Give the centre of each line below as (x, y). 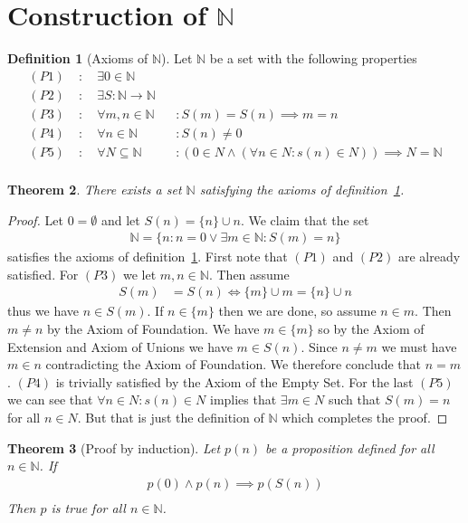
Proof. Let (35, 219)
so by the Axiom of (371, 328)
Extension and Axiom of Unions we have (120, 346)
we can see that (50, 399)
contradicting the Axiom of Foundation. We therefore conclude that (233, 364)
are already (429, 257)
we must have (419, 346)
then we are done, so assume (297, 311)
